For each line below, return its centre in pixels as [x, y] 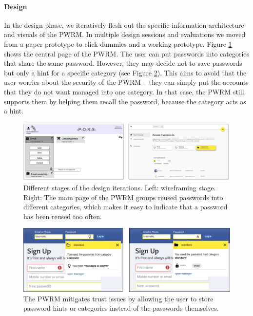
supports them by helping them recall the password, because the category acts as [125, 101]
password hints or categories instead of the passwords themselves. [121, 308]
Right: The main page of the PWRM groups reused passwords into [123, 197]
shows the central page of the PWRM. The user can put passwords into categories [127, 53]
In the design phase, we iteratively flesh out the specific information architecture [124, 25]
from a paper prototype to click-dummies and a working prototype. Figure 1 [118, 44]
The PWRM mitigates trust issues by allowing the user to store [118, 298]
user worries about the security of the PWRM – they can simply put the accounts [126, 82]
